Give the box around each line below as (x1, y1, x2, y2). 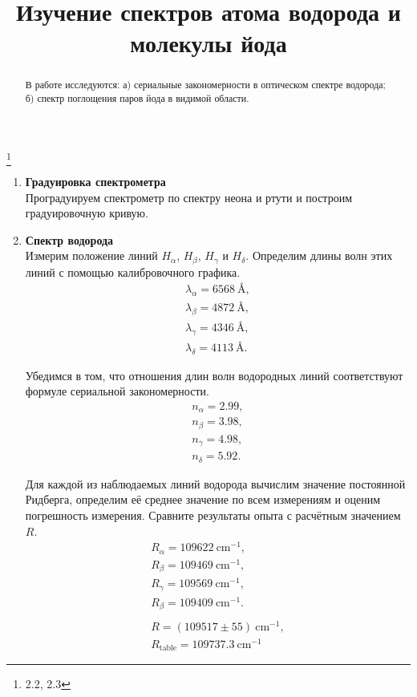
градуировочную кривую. (25, 205, 148, 221)
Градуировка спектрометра (25, 173, 166, 189)
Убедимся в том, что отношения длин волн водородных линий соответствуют (25, 367, 403, 383)
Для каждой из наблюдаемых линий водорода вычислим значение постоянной (25, 475, 406, 492)
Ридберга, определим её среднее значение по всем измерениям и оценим (25, 491, 381, 508)
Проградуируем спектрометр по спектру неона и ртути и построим (25, 188, 352, 205)
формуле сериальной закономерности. (25, 383, 209, 399)
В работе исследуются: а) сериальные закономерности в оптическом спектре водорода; (25, 78, 386, 91)
